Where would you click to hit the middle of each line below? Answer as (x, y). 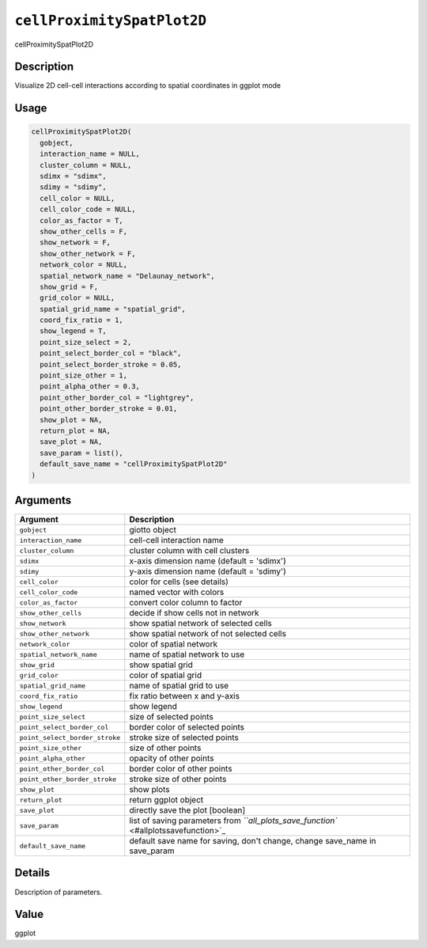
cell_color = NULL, (77, 198)
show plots (149, 790)
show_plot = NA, (71, 420)
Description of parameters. (59, 892)
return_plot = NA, (75, 431)
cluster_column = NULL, (86, 165)
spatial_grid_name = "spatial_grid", (113, 309)
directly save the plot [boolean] (187, 810)
